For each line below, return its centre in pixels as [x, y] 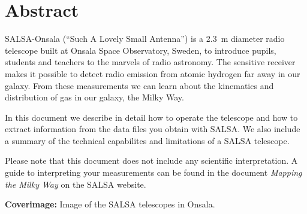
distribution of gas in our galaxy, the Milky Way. [94, 97]
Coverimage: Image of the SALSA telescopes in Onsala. [110, 204]
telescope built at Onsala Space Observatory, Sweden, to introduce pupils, [141, 50]
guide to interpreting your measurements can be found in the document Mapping [153, 172]
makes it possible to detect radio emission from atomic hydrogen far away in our [153, 73]
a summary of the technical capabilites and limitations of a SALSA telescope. [147, 140]
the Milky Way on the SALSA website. [76, 184]
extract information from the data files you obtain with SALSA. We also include [153, 129]
